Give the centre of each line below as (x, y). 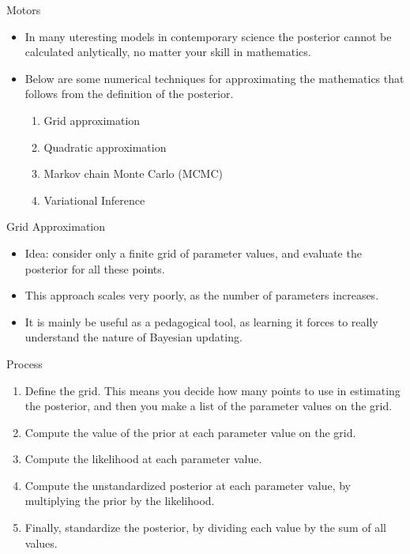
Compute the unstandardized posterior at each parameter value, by (188, 485)
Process (24, 363)
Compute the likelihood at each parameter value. (143, 459)
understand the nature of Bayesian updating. (134, 337)
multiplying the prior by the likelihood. (120, 501)
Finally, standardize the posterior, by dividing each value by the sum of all (205, 528)
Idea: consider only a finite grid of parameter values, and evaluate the (193, 253)
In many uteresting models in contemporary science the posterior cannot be (208, 36)
